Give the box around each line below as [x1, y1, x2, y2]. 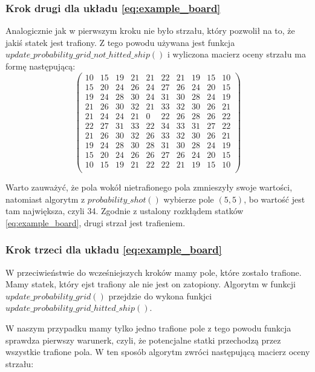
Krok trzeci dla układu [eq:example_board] [5, 242, 222, 257]
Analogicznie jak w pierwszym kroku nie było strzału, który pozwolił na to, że [5, 24, 295, 37]
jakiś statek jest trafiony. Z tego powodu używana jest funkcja [5, 36, 235, 48]
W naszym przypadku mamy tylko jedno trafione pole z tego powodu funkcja [5, 321, 291, 334]
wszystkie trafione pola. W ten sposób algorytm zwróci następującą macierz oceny [5, 345, 310, 358]
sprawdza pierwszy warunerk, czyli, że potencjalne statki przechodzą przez [5, 333, 281, 346]
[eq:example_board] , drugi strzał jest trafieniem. [5, 216, 186, 229]
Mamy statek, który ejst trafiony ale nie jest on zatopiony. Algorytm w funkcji [5, 278, 296, 290]
